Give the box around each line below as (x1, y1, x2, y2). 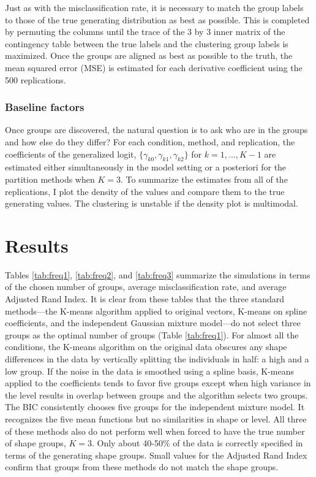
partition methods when (5, 172, 95, 185)
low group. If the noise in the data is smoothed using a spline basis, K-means (5, 364, 294, 377)
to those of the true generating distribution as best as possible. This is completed (5, 13, 310, 26)
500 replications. (5, 73, 66, 86)
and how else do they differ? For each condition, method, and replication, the (5, 135, 295, 148)
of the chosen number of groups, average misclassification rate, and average (5, 280, 287, 293)
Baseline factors (5, 99, 85, 115)
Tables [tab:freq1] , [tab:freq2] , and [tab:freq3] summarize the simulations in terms (5, 268, 310, 281)
